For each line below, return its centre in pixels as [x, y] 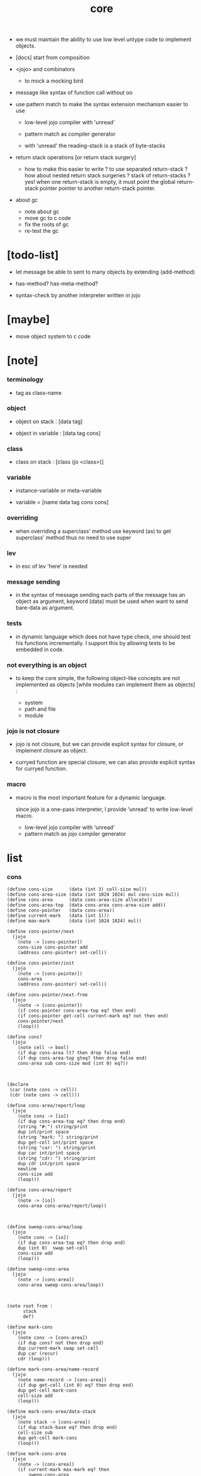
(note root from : [30, 1306]
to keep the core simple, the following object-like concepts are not [98, 678]
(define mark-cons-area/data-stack [51, 1411]
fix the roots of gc [47, 224]
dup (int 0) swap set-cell [53, 1248]
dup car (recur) [38, 1354]
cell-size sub [35, 1433]
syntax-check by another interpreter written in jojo [78, 295]
